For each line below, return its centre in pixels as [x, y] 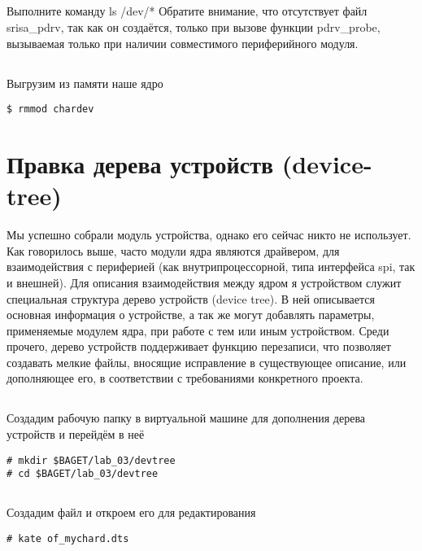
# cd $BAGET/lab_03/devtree [83, 474]
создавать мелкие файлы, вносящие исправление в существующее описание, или [207, 362]
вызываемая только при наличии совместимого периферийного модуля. [183, 43]
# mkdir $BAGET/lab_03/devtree [91, 460]
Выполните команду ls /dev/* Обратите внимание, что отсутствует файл [187, 11]
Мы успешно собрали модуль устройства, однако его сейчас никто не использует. [209, 235]
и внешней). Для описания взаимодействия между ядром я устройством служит [204, 282]
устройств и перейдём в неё [76, 434]
